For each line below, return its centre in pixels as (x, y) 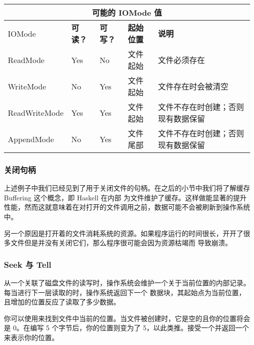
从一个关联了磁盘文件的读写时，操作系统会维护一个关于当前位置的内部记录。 (127, 282)
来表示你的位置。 (31, 337)
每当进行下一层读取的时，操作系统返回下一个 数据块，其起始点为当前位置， (125, 292)
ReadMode (26, 60)
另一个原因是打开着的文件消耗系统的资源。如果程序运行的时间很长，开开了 (124, 233)
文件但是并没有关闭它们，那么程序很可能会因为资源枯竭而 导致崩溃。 (121, 243)
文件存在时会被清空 (193, 86)
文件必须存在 (181, 60)
